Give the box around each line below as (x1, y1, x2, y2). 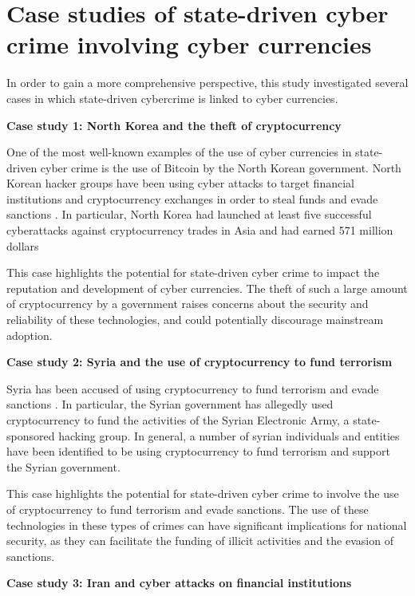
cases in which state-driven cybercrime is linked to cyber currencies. (6, 89, 338, 106)
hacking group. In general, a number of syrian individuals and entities (58, 427, 400, 444)
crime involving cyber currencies (6, 28, 372, 61)
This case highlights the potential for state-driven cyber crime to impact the (6, 264, 380, 281)
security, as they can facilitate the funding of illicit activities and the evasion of (6, 532, 393, 549)
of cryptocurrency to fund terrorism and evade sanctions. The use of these (6, 500, 369, 517)
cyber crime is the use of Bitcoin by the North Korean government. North (40, 159, 401, 176)
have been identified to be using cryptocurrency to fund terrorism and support (6, 443, 390, 460)
